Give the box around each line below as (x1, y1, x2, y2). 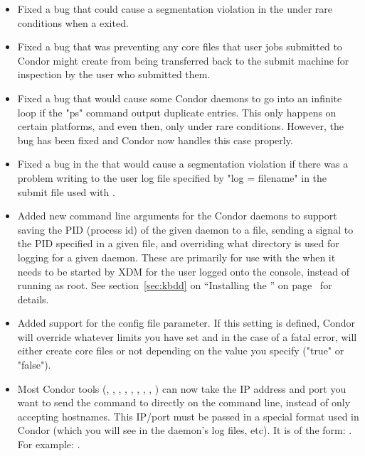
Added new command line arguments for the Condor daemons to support (17, 208, 337, 223)
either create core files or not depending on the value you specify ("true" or (17, 343, 344, 358)
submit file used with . (17, 184, 115, 199)
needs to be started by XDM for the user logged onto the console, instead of (17, 264, 349, 278)
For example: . (17, 437, 80, 452)
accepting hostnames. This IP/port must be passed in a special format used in (17, 408, 359, 423)
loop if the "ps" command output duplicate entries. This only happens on (17, 104, 337, 119)
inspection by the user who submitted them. (17, 67, 211, 82)
